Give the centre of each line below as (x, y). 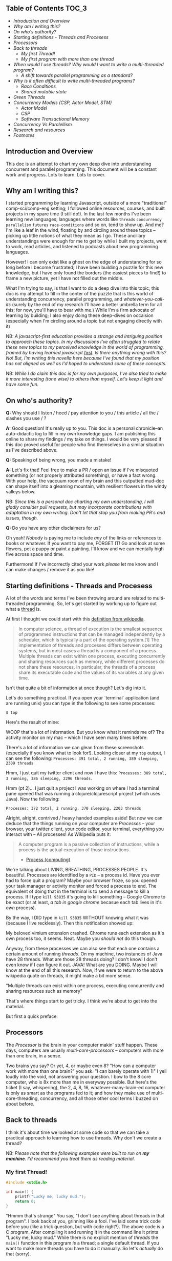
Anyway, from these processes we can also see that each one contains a (83, 949)
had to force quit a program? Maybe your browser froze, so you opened (81, 880)
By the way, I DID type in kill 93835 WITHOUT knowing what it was (77, 918)
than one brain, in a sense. (34, 1055)
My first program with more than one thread (67, 59)
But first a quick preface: (32, 1016)
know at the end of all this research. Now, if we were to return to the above (84, 970)
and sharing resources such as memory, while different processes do (91, 662)
